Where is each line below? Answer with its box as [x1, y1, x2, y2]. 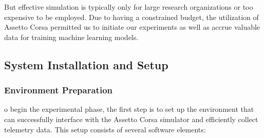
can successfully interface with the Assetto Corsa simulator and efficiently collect [4, 113, 258, 124]
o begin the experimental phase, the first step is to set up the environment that [4, 104, 254, 114]
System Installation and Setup [4, 56, 168, 72]
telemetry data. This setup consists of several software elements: [4, 124, 206, 134]
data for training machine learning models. [4, 31, 139, 42]
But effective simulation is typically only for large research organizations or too [4, 2, 253, 12]
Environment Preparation [4, 84, 112, 96]
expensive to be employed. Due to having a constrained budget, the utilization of [4, 11, 259, 22]
